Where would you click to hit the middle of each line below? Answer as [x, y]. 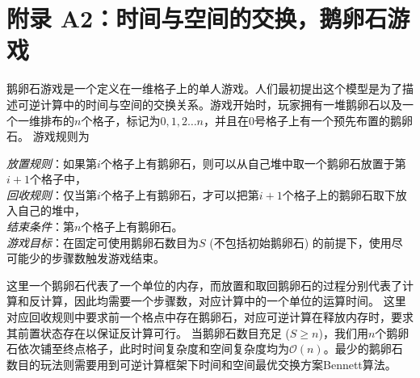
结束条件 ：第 [40, 227]
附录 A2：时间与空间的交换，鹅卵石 [197, 18]
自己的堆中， [51, 210]
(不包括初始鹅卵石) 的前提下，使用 [300, 242]
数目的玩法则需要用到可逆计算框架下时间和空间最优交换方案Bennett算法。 [202, 364]
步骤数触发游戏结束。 [108, 258]
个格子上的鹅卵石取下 [339, 194]
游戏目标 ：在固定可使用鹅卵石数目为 [103, 242]
